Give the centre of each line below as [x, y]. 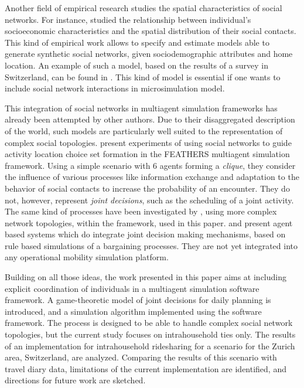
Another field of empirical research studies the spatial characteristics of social [144, 8]
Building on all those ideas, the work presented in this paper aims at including [146, 277]
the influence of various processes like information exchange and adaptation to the [152, 177]
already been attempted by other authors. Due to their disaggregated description [150, 119]
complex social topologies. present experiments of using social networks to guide [148, 142]
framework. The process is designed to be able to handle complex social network [149, 323]
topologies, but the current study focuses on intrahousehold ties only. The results [150, 334]
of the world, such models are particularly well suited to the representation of [144, 130]
